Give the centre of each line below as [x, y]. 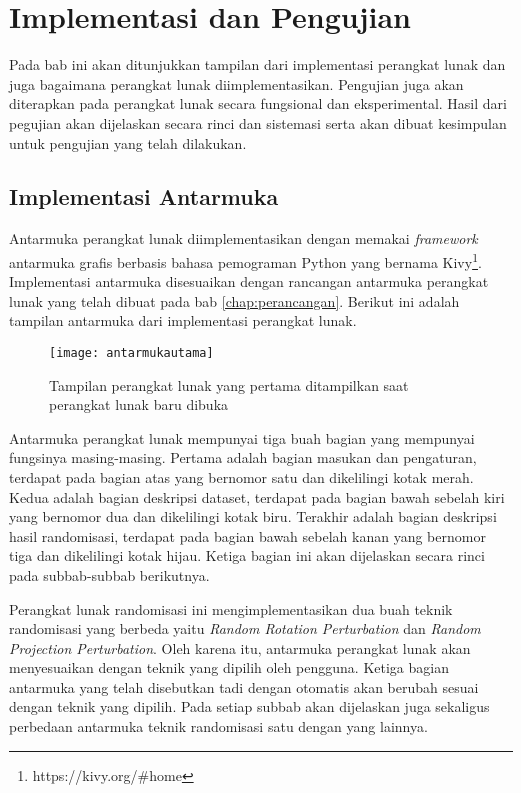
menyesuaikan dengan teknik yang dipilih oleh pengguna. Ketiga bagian [229, 667]
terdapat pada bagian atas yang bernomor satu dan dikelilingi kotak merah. [241, 476]
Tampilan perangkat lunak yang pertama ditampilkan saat [229, 384]
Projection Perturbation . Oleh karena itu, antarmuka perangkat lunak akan [240, 647]
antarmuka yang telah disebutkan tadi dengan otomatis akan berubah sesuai [244, 686]
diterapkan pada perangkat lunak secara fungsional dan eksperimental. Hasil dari [258, 103]
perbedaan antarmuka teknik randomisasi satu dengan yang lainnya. [218, 726]
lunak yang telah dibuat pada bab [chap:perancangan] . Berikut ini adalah [234, 300]
